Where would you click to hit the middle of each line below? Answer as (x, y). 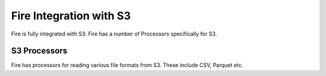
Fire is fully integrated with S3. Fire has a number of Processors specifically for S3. (114, 34)
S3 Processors (39, 51)
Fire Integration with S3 (71, 16)
